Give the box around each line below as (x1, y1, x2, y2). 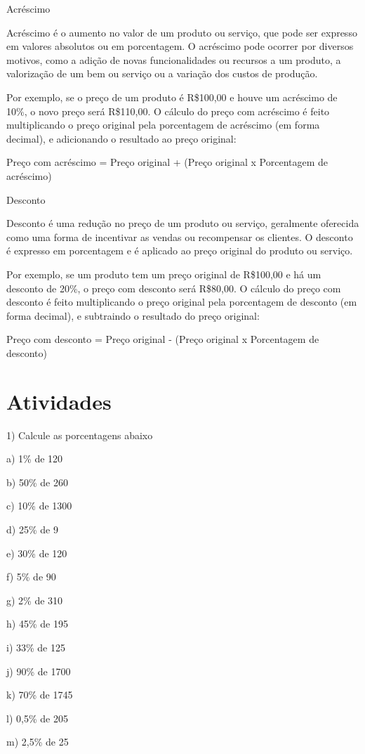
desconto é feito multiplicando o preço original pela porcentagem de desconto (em (6, 294, 357, 309)
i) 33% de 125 (6, 639, 65, 654)
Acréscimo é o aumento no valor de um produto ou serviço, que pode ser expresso (6, 25, 357, 39)
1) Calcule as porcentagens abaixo (6, 427, 153, 442)
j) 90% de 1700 (6, 663, 71, 678)
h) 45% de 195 (6, 616, 68, 631)
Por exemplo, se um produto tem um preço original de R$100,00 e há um (6, 266, 321, 281)
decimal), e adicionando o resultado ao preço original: (6, 131, 237, 145)
